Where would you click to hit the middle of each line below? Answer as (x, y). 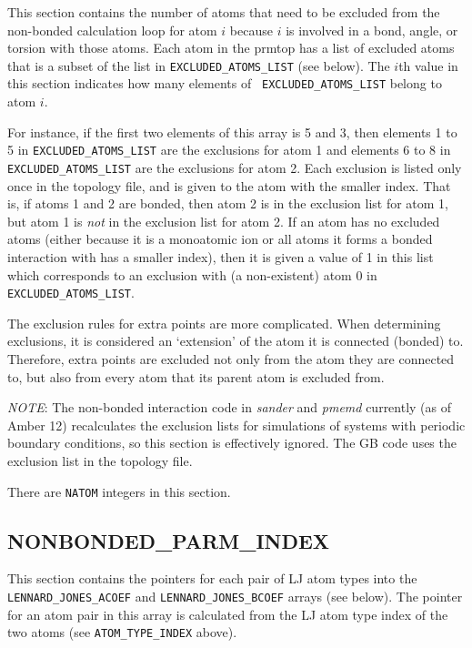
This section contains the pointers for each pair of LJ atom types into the (212, 578)
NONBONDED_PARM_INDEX (169, 540)
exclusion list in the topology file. (100, 460)
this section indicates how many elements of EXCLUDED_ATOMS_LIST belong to (225, 83)
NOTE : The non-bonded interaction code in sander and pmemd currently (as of (230, 407)
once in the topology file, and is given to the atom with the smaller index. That (229, 185)
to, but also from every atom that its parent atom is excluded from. (196, 376)
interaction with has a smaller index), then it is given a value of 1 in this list (221, 256)
